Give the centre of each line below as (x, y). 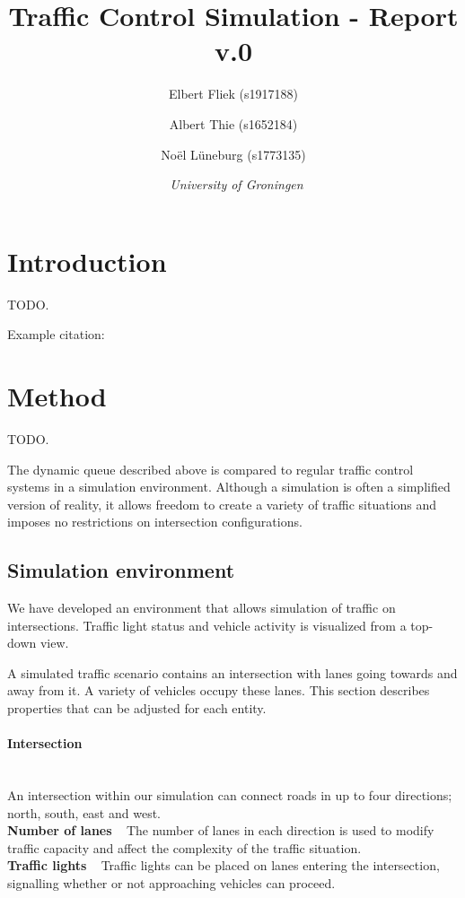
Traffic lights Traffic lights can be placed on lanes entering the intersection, (224, 865)
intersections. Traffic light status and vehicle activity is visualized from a (207, 625)
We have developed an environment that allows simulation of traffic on (202, 608)
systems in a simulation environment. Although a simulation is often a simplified (229, 487)
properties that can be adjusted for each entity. (137, 708)
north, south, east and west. (84, 812)
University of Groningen (237, 184)
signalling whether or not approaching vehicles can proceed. (171, 883)
